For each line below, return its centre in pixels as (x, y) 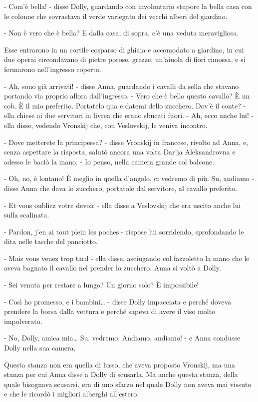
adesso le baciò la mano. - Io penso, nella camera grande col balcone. (109, 161)
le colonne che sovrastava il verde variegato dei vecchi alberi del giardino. (116, 16)
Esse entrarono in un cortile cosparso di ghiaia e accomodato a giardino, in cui (124, 49)
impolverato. (23, 321)
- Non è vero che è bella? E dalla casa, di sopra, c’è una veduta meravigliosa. (122, 33)
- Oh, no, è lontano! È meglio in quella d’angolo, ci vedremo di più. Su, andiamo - (129, 178)
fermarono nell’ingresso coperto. (53, 69)
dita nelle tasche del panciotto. (51, 241)
